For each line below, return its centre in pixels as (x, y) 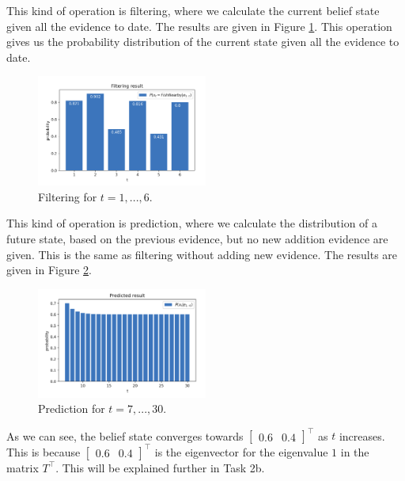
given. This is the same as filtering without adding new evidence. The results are (202, 254)
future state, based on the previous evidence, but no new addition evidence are (197, 239)
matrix (23, 467)
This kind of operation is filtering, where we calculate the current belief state (193, 10)
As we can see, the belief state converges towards (125, 435)
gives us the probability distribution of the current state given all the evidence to (203, 42)
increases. (362, 435)
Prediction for (72, 408)
